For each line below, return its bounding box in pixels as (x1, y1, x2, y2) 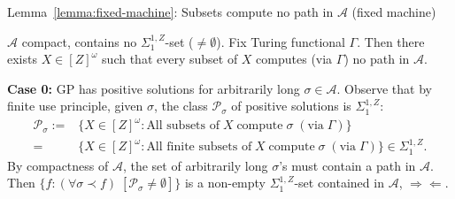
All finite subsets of (146, 141, 252, 154)
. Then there (357, 32, 425, 50)
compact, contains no (21, 32, 137, 50)
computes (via (256, 50, 333, 68)
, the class (154, 96, 208, 115)
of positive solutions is (231, 96, 351, 115)
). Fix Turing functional (216, 32, 345, 50)
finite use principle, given (7, 96, 143, 115)
